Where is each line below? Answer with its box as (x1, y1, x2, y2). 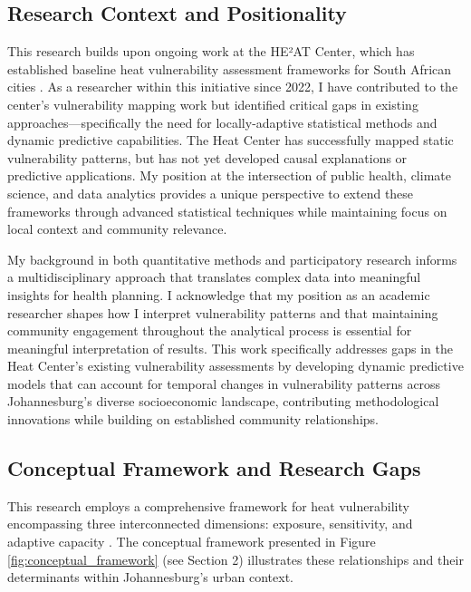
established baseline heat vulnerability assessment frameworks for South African (7, 59, 452, 78)
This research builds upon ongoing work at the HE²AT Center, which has (7, 42, 415, 61)
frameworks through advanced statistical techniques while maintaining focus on (7, 201, 447, 220)
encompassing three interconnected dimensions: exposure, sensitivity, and (7, 514, 413, 533)
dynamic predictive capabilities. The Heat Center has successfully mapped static (7, 131, 454, 150)
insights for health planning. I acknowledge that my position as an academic (7, 285, 430, 304)
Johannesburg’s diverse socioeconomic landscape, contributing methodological (7, 392, 439, 411)
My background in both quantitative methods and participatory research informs (7, 249, 457, 268)
